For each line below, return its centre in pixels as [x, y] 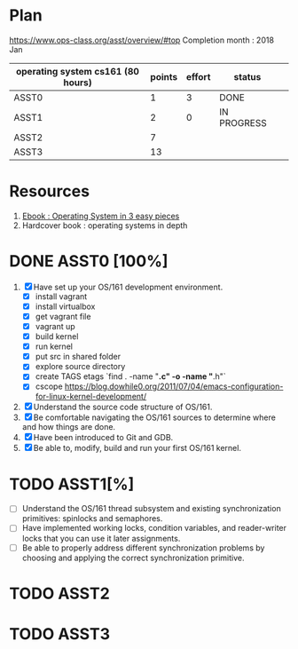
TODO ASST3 [60, 633]
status [247, 76]
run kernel [54, 346]
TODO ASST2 [60, 594]
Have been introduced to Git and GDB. [103, 438]
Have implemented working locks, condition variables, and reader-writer [154, 528]
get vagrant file [63, 316]
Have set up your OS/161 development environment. [128, 287]
